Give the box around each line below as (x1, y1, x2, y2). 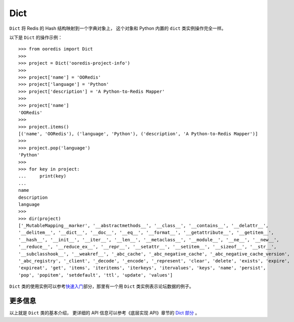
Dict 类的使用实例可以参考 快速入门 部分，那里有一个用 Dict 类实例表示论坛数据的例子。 (9, 283, 194, 290)
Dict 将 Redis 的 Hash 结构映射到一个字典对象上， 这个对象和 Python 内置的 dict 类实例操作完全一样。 (9, 25, 226, 31)
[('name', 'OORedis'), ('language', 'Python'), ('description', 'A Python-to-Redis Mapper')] (18, 131, 258, 137)
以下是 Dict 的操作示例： (9, 34, 63, 40)
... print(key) (18, 173, 67, 179)
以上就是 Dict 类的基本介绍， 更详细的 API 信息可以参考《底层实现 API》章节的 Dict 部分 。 (9, 310, 200, 316)
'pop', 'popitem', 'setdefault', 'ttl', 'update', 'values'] (18, 272, 173, 278)
